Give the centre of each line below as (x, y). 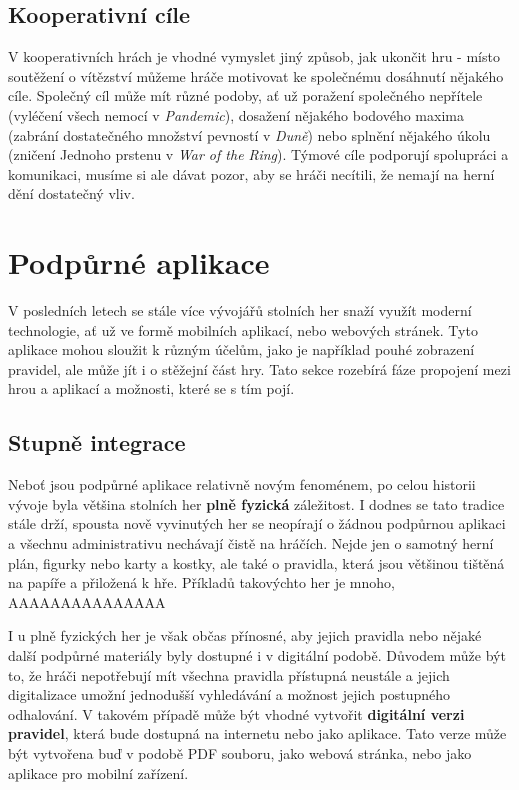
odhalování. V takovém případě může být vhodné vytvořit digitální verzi (236, 713)
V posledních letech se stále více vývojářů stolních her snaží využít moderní (240, 310)
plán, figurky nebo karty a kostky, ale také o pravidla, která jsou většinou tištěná (256, 562)
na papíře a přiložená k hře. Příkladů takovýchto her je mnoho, (201, 582)
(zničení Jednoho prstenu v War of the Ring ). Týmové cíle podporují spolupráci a (258, 154)
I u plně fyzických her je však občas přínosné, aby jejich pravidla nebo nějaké (245, 635)
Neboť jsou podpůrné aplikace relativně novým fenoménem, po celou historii (242, 484)
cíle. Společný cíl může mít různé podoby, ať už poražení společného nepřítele (245, 95)
